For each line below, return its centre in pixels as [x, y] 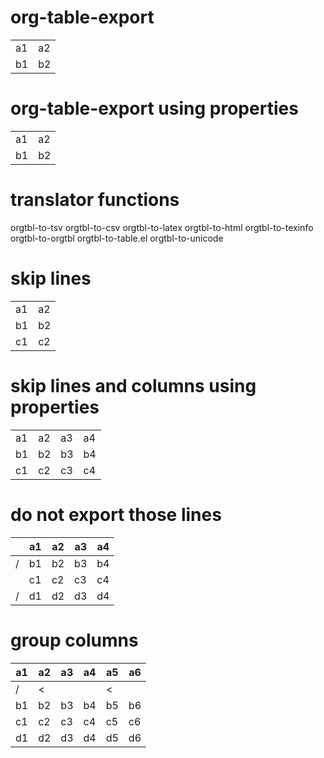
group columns [74, 640]
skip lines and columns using [133, 385]
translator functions [95, 200]
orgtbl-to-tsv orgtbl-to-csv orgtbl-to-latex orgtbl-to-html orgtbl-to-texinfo [162, 227]
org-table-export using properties [154, 108]
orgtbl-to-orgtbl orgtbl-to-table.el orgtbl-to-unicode [117, 238]
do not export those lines [116, 514]
